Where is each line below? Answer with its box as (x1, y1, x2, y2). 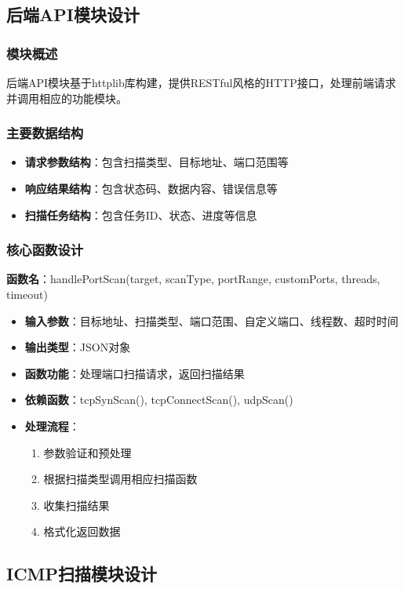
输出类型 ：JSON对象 (24, 339, 131, 355)
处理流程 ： (24, 417, 80, 434)
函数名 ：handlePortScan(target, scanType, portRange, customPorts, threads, (6, 271, 380, 287)
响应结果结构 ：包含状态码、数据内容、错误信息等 (24, 180, 278, 196)
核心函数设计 (6, 240, 84, 260)
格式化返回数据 (43, 523, 121, 540)
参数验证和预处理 (43, 444, 132, 460)
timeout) (6, 286, 48, 302)
